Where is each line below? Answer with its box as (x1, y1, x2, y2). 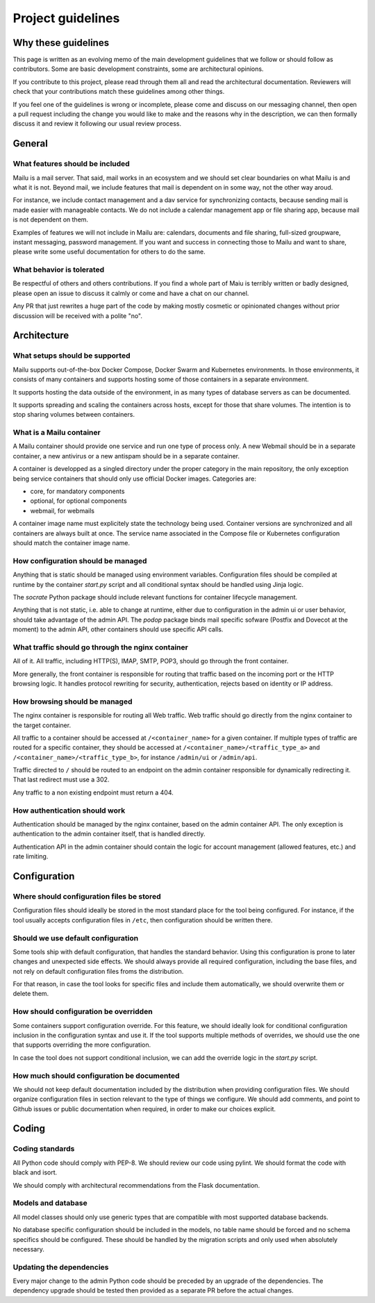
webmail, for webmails (30, 506, 95, 515)
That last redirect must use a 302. (12, 775, 110, 784)
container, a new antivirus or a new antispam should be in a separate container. (12, 451, 240, 460)
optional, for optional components (30, 497, 128, 505)
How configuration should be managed (12, 556, 147, 565)
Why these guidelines (12, 37, 110, 49)
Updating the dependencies (12, 1262, 109, 1272)
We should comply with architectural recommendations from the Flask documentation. (12, 1181, 260, 1189)
